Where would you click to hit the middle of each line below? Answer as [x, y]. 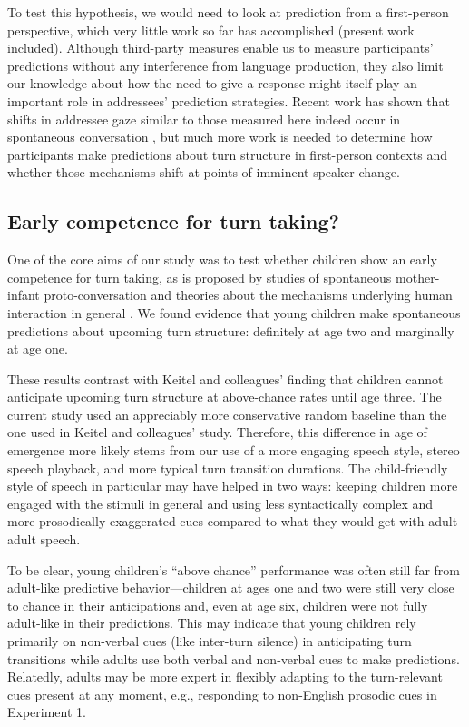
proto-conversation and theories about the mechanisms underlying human [248, 295]
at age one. [38, 349]
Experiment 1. [47, 712]
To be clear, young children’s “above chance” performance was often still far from [234, 569]
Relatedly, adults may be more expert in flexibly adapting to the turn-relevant [225, 677]
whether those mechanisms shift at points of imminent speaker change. [204, 172]
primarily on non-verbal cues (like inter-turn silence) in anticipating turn [210, 641]
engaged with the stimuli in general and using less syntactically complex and [220, 503]
